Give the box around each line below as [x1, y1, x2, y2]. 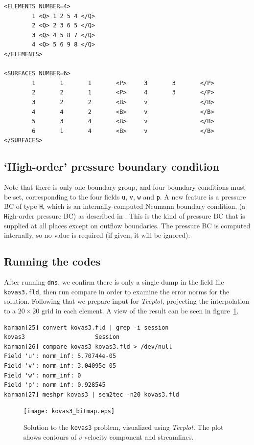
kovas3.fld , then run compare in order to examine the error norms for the [4, 286, 230, 296]
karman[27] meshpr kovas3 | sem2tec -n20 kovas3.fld [4, 391, 179, 398]
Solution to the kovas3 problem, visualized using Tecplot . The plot [23, 422, 224, 432]
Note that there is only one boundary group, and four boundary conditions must [4, 182, 246, 192]
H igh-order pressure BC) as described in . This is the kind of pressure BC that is [4, 211, 245, 221]
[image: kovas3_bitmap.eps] [23, 408, 115, 415]
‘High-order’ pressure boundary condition [4, 159, 219, 174]
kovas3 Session [4, 334, 120, 341]
